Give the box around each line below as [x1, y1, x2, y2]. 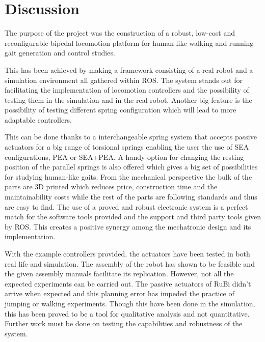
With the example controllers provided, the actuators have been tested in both [5, 248, 250, 259]
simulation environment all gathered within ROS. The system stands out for [5, 74, 243, 85]
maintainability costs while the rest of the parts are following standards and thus [5, 191, 257, 202]
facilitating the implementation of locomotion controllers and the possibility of [5, 84, 249, 95]
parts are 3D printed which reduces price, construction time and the [5, 181, 218, 192]
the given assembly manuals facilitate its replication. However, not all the [5, 268, 234, 279]
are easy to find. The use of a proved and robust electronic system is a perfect [5, 201, 248, 212]
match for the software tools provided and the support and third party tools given [5, 211, 261, 222]
